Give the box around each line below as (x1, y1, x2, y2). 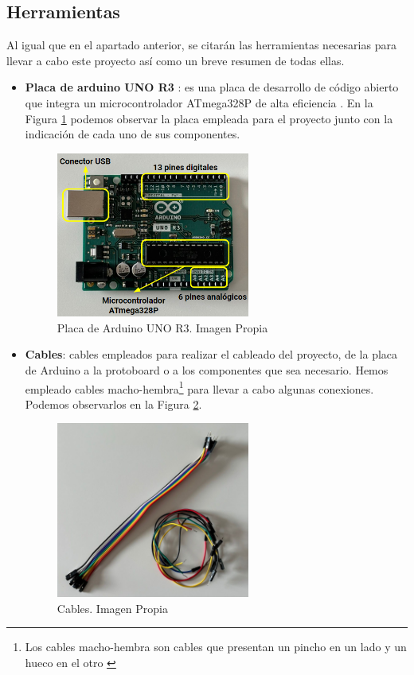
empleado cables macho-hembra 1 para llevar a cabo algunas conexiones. (25, 378, 374, 397)
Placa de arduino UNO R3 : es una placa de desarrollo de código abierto (25, 79, 399, 95)
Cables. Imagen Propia (57, 599, 168, 616)
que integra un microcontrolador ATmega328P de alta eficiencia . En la (25, 94, 373, 111)
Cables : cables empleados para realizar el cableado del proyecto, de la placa (25, 346, 398, 363)
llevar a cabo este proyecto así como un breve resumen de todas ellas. (6, 52, 345, 68)
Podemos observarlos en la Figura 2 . (25, 395, 202, 412)
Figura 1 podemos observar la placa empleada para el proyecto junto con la (25, 110, 393, 126)
